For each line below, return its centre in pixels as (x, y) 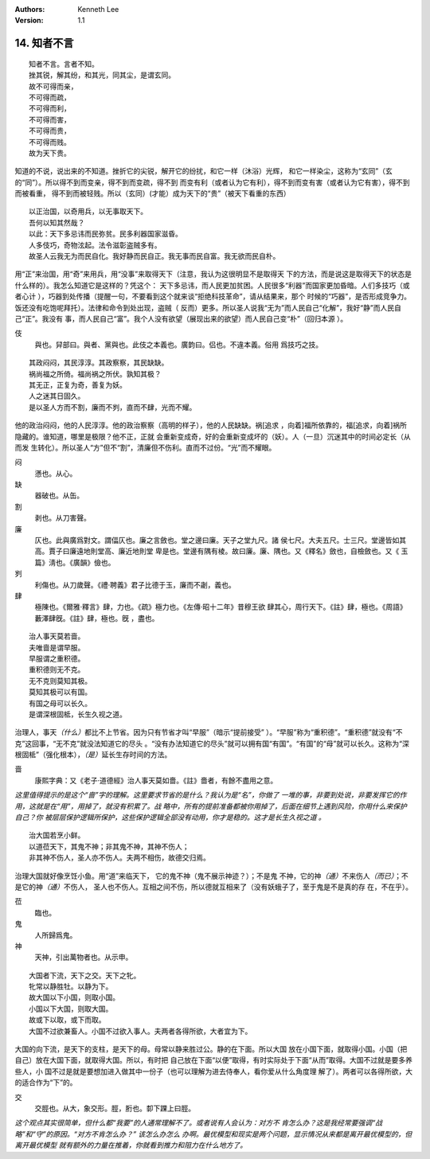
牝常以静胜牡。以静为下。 (71, 987)
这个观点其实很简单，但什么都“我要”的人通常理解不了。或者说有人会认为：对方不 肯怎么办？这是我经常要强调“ (195, 1123)
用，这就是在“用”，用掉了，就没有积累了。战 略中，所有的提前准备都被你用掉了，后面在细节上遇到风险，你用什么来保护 (211, 806)
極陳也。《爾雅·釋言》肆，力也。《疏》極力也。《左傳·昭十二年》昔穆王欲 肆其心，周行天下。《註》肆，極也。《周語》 (221, 607)
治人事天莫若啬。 (57, 636)
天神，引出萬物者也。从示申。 (84, 957)
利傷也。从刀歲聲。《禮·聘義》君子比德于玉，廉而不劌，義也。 (135, 584)
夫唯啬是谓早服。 (57, 648)
